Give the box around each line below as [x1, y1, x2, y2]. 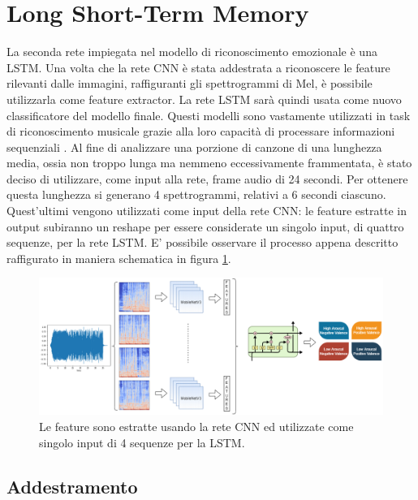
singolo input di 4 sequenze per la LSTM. [39, 433, 245, 450]
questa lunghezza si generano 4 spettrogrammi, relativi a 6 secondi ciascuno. [6, 186, 386, 203]
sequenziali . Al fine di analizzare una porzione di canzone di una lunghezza [6, 138, 382, 155]
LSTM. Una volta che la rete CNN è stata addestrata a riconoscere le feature [6, 58, 390, 75]
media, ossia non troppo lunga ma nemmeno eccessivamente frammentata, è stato [6, 154, 412, 171]
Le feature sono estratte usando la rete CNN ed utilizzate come [39, 417, 354, 434]
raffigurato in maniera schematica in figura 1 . [6, 249, 231, 266]
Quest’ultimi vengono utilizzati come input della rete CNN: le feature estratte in [6, 202, 407, 219]
